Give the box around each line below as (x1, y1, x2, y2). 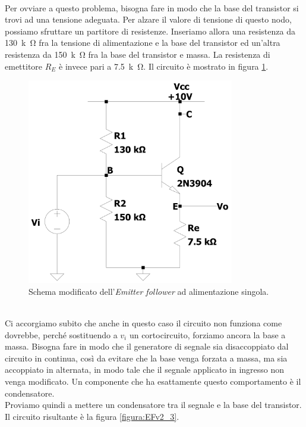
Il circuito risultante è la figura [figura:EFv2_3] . (5, 410, 179, 422)
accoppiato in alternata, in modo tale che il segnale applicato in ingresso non (5, 363, 285, 376)
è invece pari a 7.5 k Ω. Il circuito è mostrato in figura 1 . (59, 60, 269, 72)
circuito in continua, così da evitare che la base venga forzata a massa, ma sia (5, 351, 288, 364)
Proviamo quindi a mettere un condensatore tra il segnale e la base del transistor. (5, 398, 302, 411)
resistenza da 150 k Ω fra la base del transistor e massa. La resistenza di (5, 48, 270, 60)
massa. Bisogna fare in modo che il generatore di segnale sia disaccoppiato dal (5, 340, 289, 353)
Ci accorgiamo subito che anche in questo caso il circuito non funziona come (5, 317, 282, 329)
